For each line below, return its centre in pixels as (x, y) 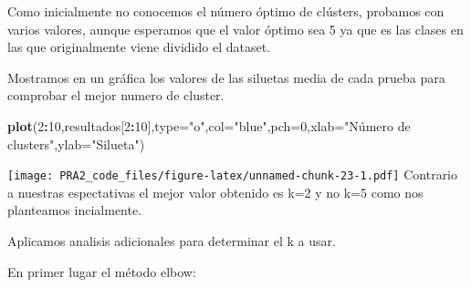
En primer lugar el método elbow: (102, 271)
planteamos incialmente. (75, 210)
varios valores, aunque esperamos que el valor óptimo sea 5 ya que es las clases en (235, 29)
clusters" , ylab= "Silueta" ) (76, 143)
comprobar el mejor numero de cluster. (116, 95)
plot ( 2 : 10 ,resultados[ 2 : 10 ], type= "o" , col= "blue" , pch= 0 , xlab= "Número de (209, 125)
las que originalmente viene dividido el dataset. (139, 47)
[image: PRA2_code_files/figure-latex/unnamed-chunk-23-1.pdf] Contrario (233, 174)
